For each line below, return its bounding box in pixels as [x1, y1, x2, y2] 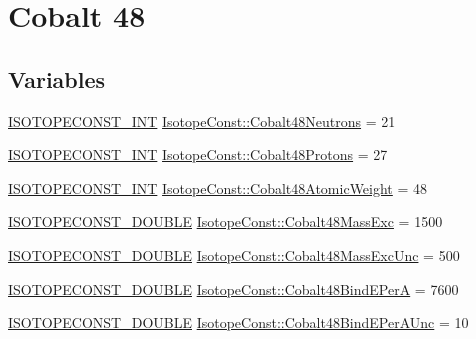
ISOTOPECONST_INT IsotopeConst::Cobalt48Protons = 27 [8, 144, 388, 165]
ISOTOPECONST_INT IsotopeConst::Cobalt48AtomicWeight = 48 [8, 177, 428, 198]
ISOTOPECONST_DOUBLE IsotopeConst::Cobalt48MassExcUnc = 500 [8, 244, 460, 265]
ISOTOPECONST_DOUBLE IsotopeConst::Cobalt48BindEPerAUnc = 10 [8, 312, 469, 333]
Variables [8, 63, 106, 94]
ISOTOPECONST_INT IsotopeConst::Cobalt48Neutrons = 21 [8, 110, 396, 131]
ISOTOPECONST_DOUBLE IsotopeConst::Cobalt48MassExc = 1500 [8, 211, 443, 232]
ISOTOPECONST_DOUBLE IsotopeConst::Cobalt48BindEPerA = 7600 [8, 278, 459, 299]
